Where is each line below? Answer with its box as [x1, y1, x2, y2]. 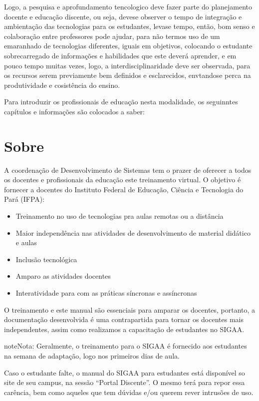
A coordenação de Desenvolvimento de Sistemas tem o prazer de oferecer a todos [4, 164, 252, 175]
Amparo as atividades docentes [15, 271, 111, 281]
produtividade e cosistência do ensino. [4, 79, 120, 90]
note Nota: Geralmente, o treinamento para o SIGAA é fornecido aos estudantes [4, 341, 247, 351]
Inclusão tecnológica [15, 254, 77, 264]
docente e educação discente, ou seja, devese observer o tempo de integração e [4, 11, 242, 21]
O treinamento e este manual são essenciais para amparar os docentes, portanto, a [4, 304, 256, 315]
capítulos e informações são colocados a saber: [4, 106, 145, 116]
